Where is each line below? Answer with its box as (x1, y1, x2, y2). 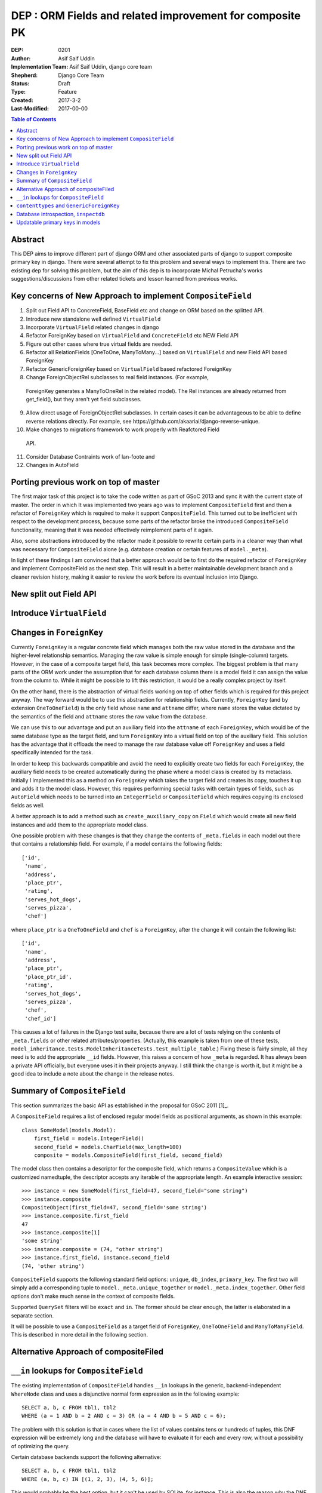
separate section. (11, 1311, 54, 1319)
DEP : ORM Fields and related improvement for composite (11, 9, 301, 22)
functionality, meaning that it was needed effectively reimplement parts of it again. (11, 526, 213, 533)
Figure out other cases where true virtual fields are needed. (26, 340, 172, 348)
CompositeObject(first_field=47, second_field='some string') (21, 1204, 208, 1211)
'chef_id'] (24, 1015, 57, 1022)
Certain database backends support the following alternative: (11, 1454, 162, 1461)
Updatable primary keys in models (16, 219, 101, 226)
